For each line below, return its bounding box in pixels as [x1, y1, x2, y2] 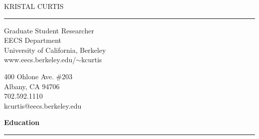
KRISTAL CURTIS [4, 1, 64, 11]
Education [4, 117, 40, 128]
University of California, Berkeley [4, 44, 106, 55]
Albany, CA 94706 [4, 81, 60, 91]
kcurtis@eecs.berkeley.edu [4, 100, 82, 111]
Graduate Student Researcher [4, 25, 94, 35]
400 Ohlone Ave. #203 [4, 71, 73, 81]
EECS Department [4, 35, 61, 45]
